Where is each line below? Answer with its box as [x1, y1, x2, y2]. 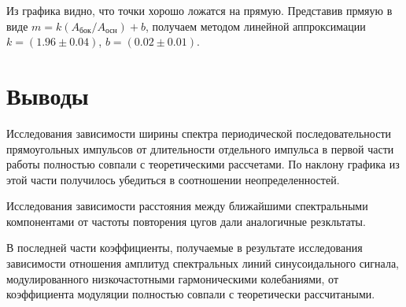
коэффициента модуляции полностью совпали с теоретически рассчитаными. [6, 286, 375, 302]
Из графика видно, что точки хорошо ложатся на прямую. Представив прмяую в [6, 2, 393, 18]
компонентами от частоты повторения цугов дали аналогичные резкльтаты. [6, 213, 366, 229]
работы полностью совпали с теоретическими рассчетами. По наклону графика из [6, 156, 400, 172]
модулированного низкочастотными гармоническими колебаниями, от [6, 270, 339, 287]
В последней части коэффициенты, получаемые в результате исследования [6, 239, 363, 256]
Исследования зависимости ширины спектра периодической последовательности [6, 124, 391, 141]
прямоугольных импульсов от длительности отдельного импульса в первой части [6, 140, 394, 157]
